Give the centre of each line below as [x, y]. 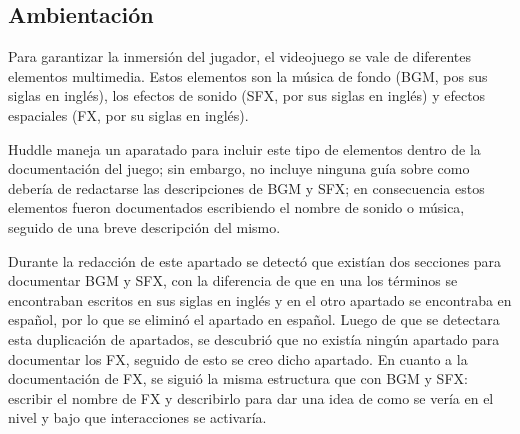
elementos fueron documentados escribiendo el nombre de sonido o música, [236, 207]
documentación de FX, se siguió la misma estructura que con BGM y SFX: [238, 378]
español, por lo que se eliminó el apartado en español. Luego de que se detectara [254, 319]
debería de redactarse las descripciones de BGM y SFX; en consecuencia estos [246, 187]
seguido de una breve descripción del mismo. [144, 226]
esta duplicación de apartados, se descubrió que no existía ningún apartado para [254, 338]
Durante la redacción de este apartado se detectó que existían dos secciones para [255, 260]
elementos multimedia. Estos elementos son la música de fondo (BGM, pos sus [248, 75]
